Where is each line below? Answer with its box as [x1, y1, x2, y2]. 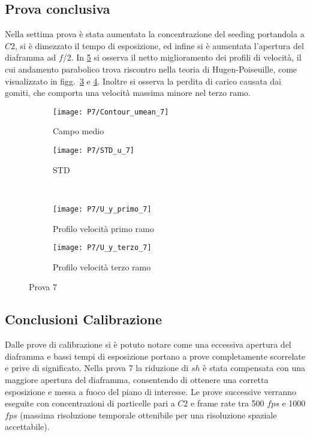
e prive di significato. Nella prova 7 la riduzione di [5, 361, 189, 374]
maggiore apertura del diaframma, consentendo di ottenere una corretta [5, 373, 269, 385]
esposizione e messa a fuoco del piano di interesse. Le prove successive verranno [5, 385, 296, 397]
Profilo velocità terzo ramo [53, 260, 151, 273]
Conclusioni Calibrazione [5, 310, 162, 328]
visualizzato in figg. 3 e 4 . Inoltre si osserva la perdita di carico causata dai [5, 74, 281, 87]
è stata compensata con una [203, 361, 306, 374]
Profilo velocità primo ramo [53, 222, 154, 234]
